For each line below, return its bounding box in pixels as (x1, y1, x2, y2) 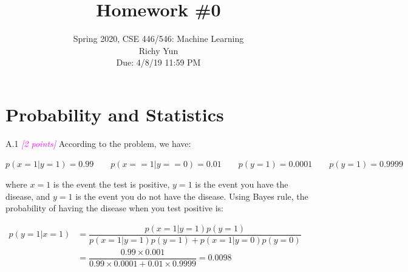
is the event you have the (195, 178, 288, 191)
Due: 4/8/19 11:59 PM (116, 56, 201, 69)
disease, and (5, 189, 50, 202)
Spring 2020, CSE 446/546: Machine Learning (73, 32, 244, 45)
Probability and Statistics (5, 101, 224, 126)
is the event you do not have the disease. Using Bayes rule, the (75, 189, 308, 202)
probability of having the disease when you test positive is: (5, 202, 223, 214)
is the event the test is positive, (53, 178, 170, 191)
